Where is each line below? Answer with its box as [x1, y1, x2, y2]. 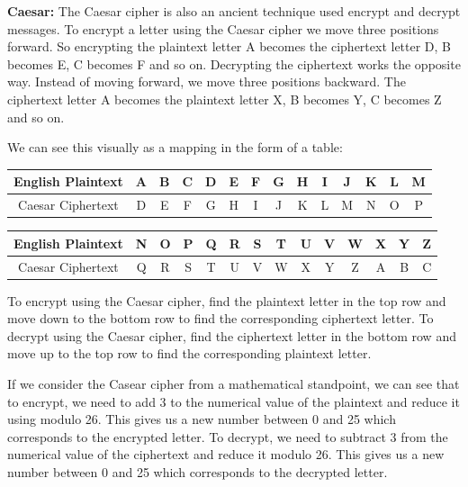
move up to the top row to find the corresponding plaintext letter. [7, 344, 372, 363]
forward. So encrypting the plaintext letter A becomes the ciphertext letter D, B [7, 37, 452, 56]
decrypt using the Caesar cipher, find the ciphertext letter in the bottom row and [7, 326, 456, 345]
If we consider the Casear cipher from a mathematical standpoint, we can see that [7, 374, 460, 392]
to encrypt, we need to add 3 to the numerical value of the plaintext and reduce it [7, 392, 460, 410]
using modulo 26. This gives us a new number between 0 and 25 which [7, 410, 396, 428]
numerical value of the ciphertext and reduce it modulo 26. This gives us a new [7, 445, 445, 464]
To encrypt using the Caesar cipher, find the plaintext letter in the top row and [7, 291, 446, 310]
